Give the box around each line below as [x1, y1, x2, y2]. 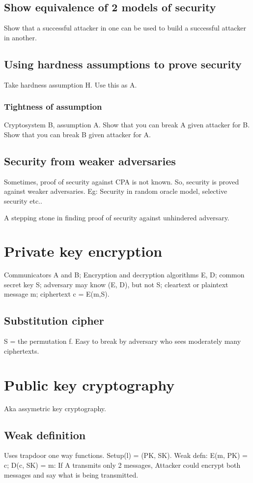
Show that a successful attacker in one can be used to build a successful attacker [4, 23, 246, 33]
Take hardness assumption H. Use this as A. [4, 79, 137, 90]
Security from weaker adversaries [4, 153, 176, 168]
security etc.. [4, 195, 42, 206]
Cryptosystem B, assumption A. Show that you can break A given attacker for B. [4, 120, 250, 130]
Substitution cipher [4, 313, 104, 328]
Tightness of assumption [4, 100, 102, 113]
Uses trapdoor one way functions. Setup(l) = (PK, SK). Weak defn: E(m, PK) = [4, 450, 248, 460]
